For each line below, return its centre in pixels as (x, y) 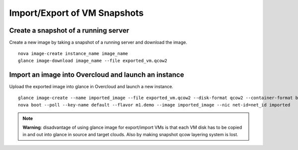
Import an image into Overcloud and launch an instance (97, 75)
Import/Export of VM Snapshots (76, 13)
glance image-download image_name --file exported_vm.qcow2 (93, 60)
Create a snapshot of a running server (69, 30)
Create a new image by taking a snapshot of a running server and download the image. (98, 43)
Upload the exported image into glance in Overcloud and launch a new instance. (91, 86)
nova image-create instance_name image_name (73, 54)
